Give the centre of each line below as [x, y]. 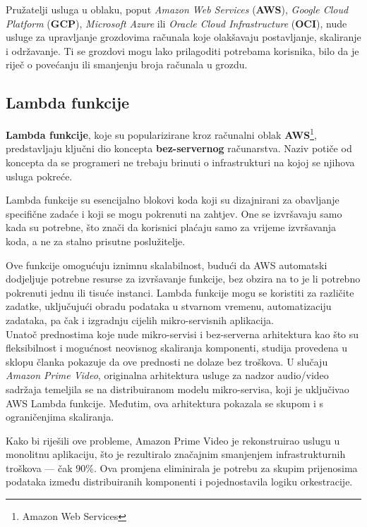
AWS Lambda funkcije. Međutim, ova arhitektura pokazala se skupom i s [165, 403]
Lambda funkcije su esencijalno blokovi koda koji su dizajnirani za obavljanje [173, 200]
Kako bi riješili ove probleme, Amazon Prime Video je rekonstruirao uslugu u [173, 440]
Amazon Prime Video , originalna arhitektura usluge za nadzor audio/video [167, 375]
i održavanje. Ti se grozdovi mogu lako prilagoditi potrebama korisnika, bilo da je [182, 50]
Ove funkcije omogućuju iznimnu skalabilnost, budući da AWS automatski [167, 265]
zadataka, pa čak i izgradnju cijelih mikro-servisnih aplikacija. [140, 320]
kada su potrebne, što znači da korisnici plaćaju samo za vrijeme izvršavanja [171, 227]
